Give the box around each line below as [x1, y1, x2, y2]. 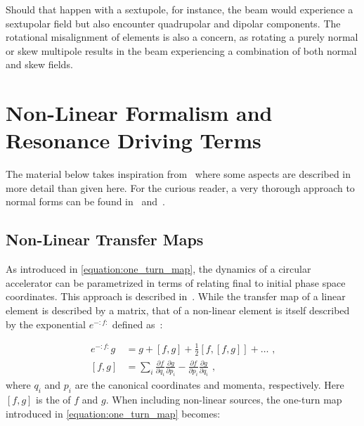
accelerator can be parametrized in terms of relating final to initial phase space [6, 275, 346, 290]
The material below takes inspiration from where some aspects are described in [6, 167, 351, 181]
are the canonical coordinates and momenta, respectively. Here [74, 377, 344, 392]
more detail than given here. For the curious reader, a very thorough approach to [6, 180, 355, 195]
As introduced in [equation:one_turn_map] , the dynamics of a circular [6, 262, 311, 276]
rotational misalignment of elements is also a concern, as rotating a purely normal [6, 30, 358, 44]
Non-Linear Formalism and [6, 98, 273, 127]
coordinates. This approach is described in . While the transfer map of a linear [6, 289, 346, 304]
